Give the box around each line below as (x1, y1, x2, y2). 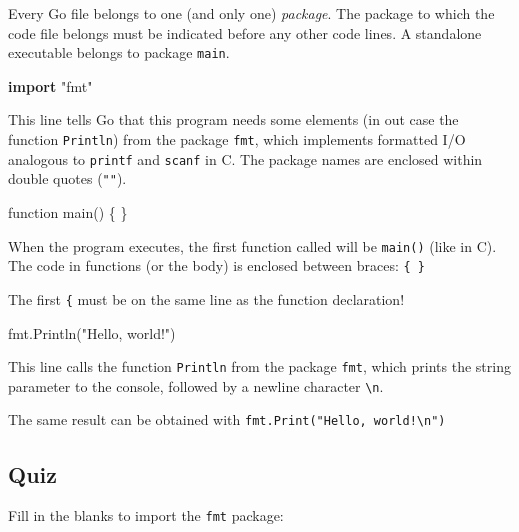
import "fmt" (8, 75, 93, 96)
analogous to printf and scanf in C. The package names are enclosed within (8, 148, 483, 169)
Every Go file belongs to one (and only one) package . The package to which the (8, 3, 495, 23)
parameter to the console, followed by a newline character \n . (8, 375, 384, 396)
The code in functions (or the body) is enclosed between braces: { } (8, 255, 425, 276)
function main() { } (8, 202, 128, 222)
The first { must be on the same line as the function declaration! (8, 288, 405, 309)
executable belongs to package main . (8, 42, 230, 63)
